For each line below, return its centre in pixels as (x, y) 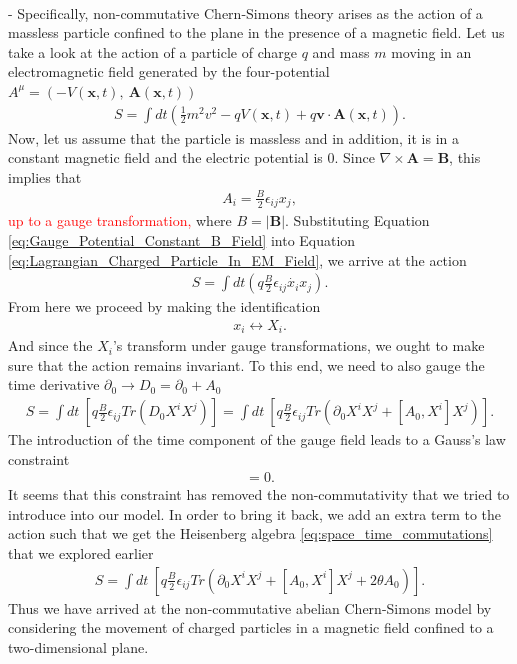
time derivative (54, 384)
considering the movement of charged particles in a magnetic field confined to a (251, 627)
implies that (45, 176)
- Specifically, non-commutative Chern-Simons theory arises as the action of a (245, 12)
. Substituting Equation (357, 220)
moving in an (431, 51)
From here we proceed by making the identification (164, 306)
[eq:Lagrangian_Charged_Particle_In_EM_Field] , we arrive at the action (237, 259)
